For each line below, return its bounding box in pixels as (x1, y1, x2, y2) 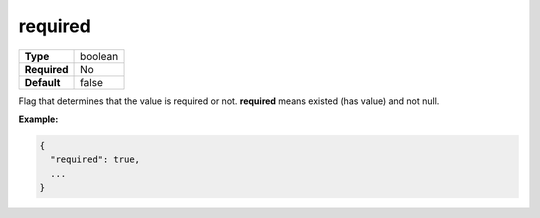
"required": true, (50, 154, 140, 165)
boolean (80, 49, 119, 63)
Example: (18, 113, 59, 125)
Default (24, 75, 61, 89)
